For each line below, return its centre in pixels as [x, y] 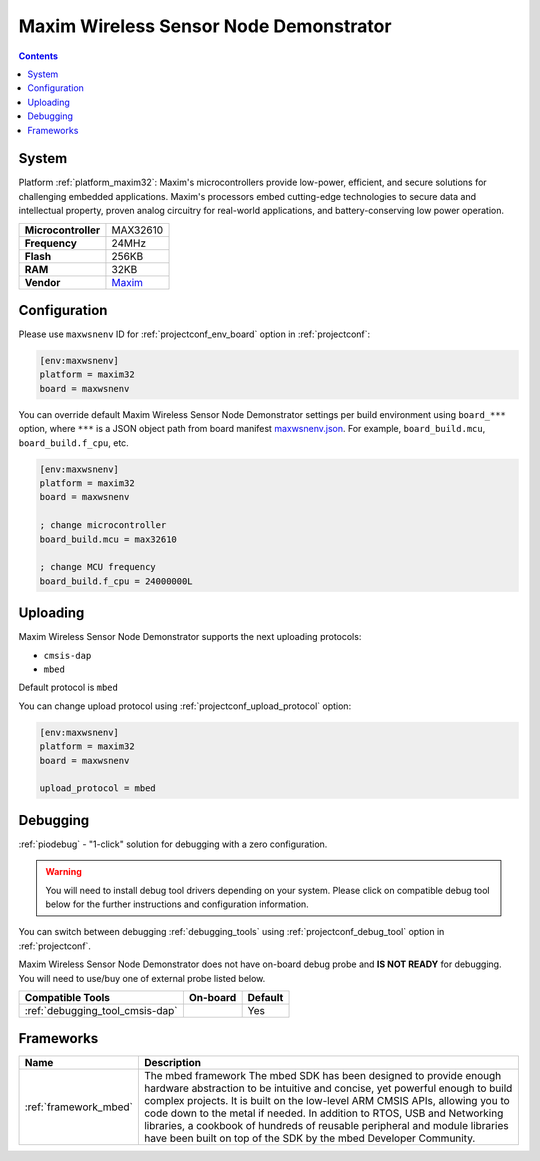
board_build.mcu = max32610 [108, 539]
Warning [63, 872]
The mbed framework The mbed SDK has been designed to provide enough [322, 1076]
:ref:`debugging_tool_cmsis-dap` [101, 1010]
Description [172, 1063]
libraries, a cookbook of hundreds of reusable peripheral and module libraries [326, 1126]
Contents [38, 56]
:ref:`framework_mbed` [79, 1107]
